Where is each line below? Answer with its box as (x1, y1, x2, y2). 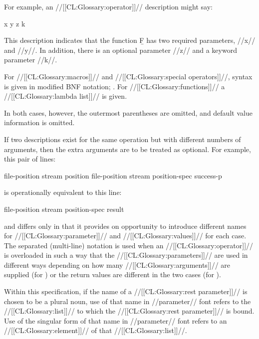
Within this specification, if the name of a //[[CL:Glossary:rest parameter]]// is (4, 286, 248, 297)
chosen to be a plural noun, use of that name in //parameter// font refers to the (4, 296, 251, 306)
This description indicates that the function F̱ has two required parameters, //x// (4, 35, 256, 45)
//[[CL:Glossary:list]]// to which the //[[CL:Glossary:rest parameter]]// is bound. (4, 306, 255, 316)
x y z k (4, 18, 25, 28)
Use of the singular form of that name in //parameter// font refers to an (4, 315, 227, 326)
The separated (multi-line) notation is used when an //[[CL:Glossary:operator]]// (4, 240, 254, 250)
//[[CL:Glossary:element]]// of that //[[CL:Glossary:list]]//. (4, 325, 187, 336)
